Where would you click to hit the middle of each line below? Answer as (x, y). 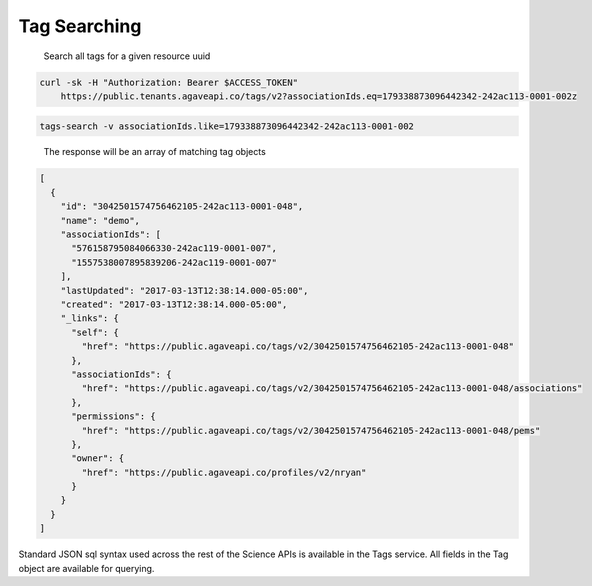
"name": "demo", (100, 220)
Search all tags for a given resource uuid (127, 56)
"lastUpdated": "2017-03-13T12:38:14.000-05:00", (184, 290)
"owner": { (98, 458)
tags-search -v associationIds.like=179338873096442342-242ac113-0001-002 (227, 126)
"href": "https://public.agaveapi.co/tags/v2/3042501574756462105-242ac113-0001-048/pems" (311, 430)
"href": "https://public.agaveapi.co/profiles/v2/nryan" (224, 472)
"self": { (95, 332)
